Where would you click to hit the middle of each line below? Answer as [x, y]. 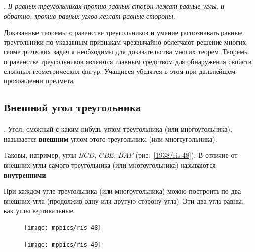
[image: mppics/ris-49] [63, 244]
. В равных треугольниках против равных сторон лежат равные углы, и [114, 6]
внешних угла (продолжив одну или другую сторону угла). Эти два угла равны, [124, 200]
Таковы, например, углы [40, 155]
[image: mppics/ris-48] [63, 228]
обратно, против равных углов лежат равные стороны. [90, 16]
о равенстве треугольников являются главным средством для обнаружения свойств [128, 61]
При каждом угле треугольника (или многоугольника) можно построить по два [123, 191]
